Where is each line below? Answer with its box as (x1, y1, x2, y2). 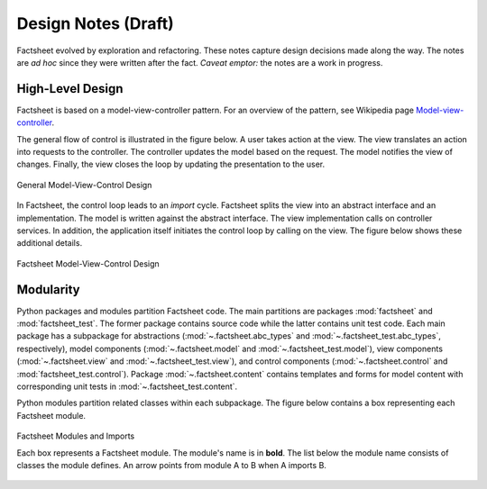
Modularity (16, 282, 80, 297)
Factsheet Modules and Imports (16, 430, 135, 441)
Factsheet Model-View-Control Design (16, 258, 160, 269)
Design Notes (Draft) (16, 14, 175, 33)
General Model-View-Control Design (16, 179, 152, 190)
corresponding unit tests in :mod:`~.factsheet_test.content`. (16, 381, 238, 392)
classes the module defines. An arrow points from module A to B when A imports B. (16, 459, 326, 470)
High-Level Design (16, 81, 124, 96)
